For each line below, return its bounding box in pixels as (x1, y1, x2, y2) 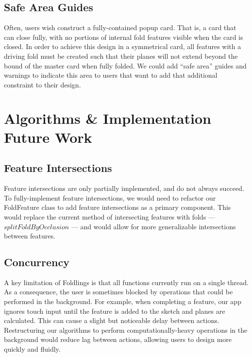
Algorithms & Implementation (4, 108, 211, 128)
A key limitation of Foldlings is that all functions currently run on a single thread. (4, 277, 249, 287)
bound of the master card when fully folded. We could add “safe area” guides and (4, 60, 247, 70)
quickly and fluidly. (4, 344, 61, 354)
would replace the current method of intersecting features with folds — (4, 211, 215, 221)
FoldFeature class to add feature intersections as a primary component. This (4, 202, 231, 212)
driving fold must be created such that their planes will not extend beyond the (4, 51, 238, 61)
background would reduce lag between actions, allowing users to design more (4, 334, 232, 344)
